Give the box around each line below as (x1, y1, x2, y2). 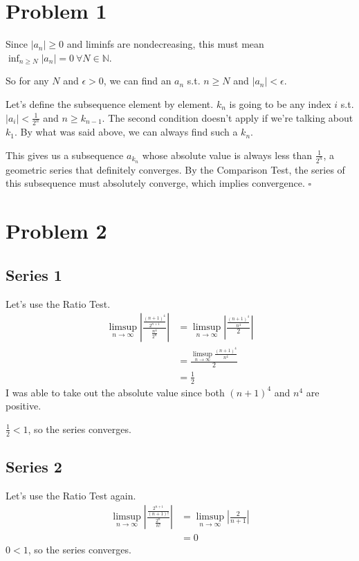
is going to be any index (229, 96, 331, 111)
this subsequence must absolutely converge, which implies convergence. (6, 176, 305, 190)
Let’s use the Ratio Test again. (6, 488, 136, 502)
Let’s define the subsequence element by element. (6, 96, 214, 111)
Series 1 (6, 264, 62, 285)
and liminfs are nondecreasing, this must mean (66, 37, 264, 51)
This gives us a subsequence (6, 147, 124, 162)
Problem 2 (6, 217, 107, 245)
